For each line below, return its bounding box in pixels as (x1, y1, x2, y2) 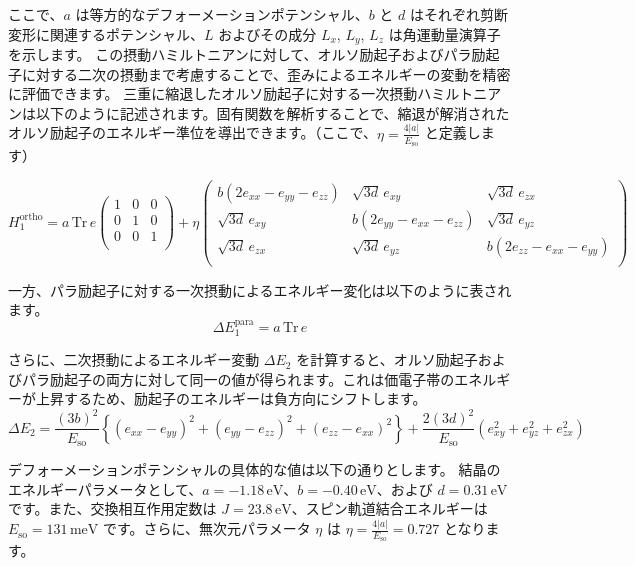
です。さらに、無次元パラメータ (102, 518, 311, 539)
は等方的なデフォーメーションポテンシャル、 (75, 4, 369, 24)
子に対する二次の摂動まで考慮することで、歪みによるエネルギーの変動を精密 (8, 63, 511, 84)
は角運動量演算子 (388, 23, 501, 44)
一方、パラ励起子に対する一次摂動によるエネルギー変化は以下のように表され (8, 279, 512, 300)
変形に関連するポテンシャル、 (8, 23, 204, 44)
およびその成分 (218, 23, 317, 44)
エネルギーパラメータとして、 (8, 478, 203, 499)
